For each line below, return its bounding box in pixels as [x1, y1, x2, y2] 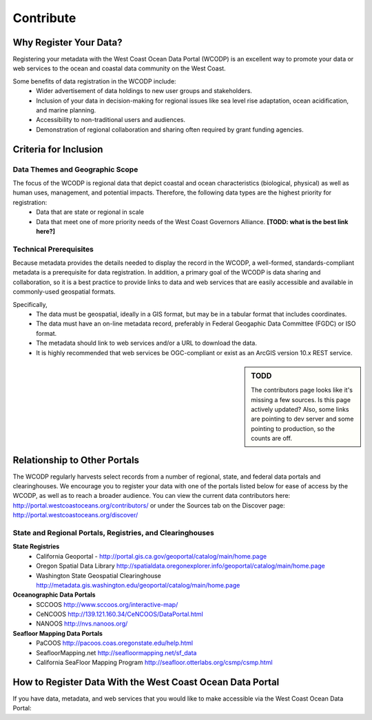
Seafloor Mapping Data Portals [12, 629, 103, 637]
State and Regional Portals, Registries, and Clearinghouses [12, 528, 215, 537]
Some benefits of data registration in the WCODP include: [12, 77, 176, 86]
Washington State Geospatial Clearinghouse [36, 571, 162, 579]
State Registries [12, 542, 60, 551]
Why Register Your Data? [12, 37, 123, 48]
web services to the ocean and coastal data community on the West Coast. [12, 64, 227, 72]
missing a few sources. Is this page [251, 395, 351, 403]
